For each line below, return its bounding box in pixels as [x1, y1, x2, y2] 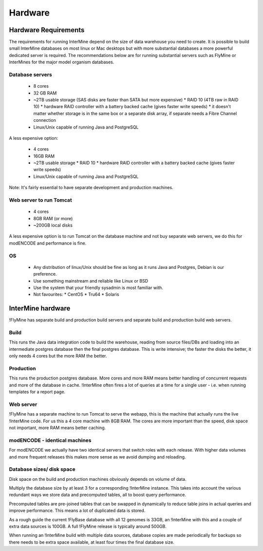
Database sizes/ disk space [9, 466, 75, 473]
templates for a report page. [9, 389, 66, 395]
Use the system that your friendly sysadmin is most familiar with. [33, 285, 163, 290]
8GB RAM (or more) [33, 215, 73, 221]
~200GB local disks [33, 222, 73, 228]
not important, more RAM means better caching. [9, 424, 106, 431]
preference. [33, 271, 57, 277]
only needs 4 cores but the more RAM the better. [9, 353, 107, 359]
